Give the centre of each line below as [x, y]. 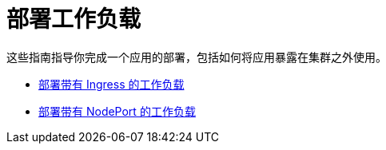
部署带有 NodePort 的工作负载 [117, 111]
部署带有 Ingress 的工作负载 [111, 84]
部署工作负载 [74, 19]
